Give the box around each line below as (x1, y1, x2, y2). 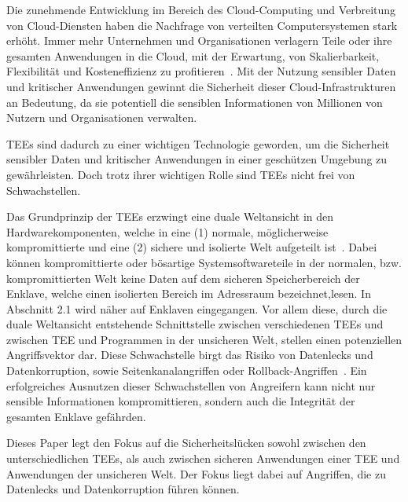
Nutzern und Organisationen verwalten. (6, 109, 197, 126)
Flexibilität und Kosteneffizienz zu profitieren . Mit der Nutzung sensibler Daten (6, 63, 396, 79)
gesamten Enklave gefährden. (6, 408, 146, 424)
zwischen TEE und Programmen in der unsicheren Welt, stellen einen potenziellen (6, 331, 402, 347)
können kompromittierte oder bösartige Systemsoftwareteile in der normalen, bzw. (6, 254, 402, 270)
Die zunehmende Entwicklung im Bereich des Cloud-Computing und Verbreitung (6, 2, 396, 17)
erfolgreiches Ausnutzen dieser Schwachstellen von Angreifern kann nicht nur (6, 377, 376, 394)
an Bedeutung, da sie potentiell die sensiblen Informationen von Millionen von (6, 93, 383, 110)
